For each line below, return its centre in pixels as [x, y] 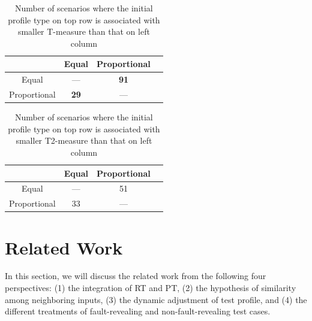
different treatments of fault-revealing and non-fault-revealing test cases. [138, 311]
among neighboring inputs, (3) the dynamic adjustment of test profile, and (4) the [156, 299]
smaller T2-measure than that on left [84, 140]
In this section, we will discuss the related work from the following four [136, 276]
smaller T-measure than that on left [84, 31]
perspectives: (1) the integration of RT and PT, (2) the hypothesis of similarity [151, 288]
